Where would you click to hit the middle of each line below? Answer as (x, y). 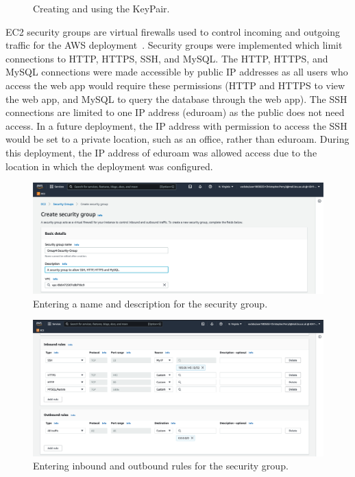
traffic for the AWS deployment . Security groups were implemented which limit (174, 45)
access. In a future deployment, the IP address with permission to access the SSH (176, 125)
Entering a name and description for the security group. (150, 303)
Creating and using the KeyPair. (101, 8)
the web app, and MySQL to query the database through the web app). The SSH (176, 98)
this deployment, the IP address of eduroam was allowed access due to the (161, 152)
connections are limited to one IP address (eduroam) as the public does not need (175, 112)
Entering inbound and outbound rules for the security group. (161, 466)
